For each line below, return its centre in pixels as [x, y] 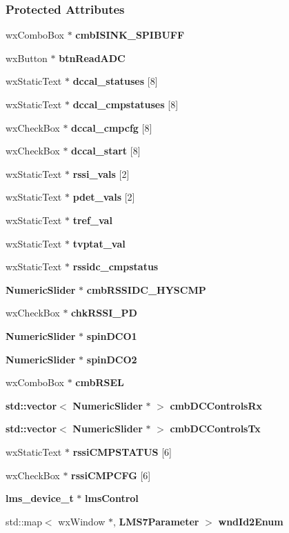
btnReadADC [92, 58]
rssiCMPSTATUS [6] [122, 451]
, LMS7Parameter [156, 521]
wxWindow [82, 521]
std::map [24, 521]
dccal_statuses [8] [115, 81]
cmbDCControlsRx [216, 405]
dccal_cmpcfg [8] [112, 127]
